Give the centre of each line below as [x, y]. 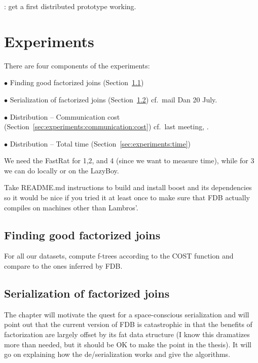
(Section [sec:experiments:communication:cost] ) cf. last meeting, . [106, 126]
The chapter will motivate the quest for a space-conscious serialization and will [127, 314]
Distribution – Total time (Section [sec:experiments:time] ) [100, 143]
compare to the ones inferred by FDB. [63, 266]
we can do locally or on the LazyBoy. [62, 170]
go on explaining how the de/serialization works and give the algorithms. [117, 354]
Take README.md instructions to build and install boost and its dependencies [128, 187]
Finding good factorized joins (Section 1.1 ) [77, 82]
